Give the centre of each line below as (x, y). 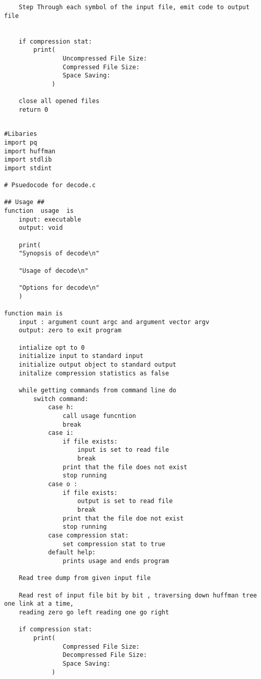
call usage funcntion (99, 416)
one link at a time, (39, 604)
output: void (41, 228)
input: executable (50, 219)
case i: (61, 433)
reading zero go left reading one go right (94, 612)
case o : (63, 484)
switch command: (61, 399)
